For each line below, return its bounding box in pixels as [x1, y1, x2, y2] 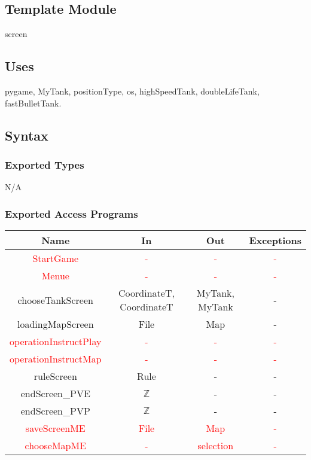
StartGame [32, 251, 79, 265]
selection [197, 438, 234, 452]
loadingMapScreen [17, 317, 94, 331]
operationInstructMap [10, 352, 102, 365]
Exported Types [5, 157, 84, 172]
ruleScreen [33, 369, 77, 383]
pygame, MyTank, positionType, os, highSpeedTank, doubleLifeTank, [5, 85, 260, 97]
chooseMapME [25, 438, 87, 452]
